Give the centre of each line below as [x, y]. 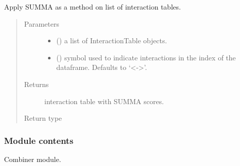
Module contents [39, 140]
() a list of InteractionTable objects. [112, 40]
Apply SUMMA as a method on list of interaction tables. [92, 7]
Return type [43, 118]
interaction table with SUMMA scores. [104, 101]
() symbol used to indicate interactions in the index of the [146, 57]
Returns [36, 84]
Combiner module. [33, 159]
